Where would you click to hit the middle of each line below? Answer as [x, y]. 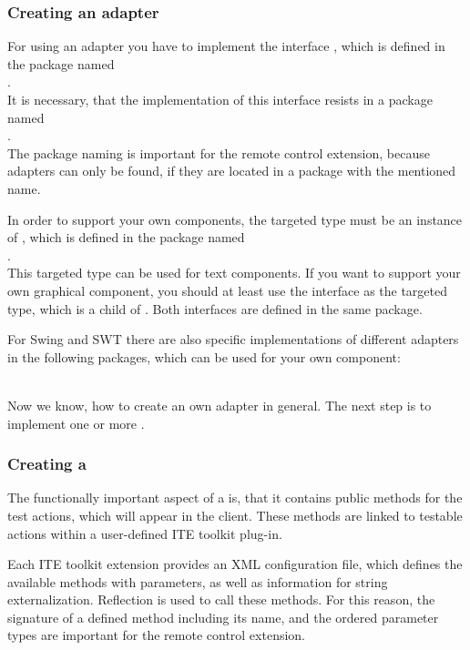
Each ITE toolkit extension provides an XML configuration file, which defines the [235, 564]
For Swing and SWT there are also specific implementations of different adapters [233, 339]
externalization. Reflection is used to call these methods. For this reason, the [221, 599]
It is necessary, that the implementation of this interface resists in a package [220, 99]
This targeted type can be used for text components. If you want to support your [234, 273]
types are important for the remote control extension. [157, 635]
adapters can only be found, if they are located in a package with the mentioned [232, 171]
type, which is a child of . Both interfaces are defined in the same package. [215, 308]
